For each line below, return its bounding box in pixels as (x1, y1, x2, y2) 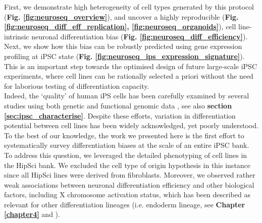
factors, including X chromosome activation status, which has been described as (4, 189, 250, 200)
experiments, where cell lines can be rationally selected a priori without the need (4, 71, 253, 81)
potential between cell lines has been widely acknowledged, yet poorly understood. (4, 120, 258, 131)
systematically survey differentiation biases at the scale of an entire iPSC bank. (4, 140, 249, 150)
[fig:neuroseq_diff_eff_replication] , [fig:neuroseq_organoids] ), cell (4, 21, 236, 32)
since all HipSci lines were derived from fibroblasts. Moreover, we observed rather (4, 170, 255, 180)
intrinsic (4, 31, 29, 41)
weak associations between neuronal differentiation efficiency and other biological (4, 179, 254, 190)
